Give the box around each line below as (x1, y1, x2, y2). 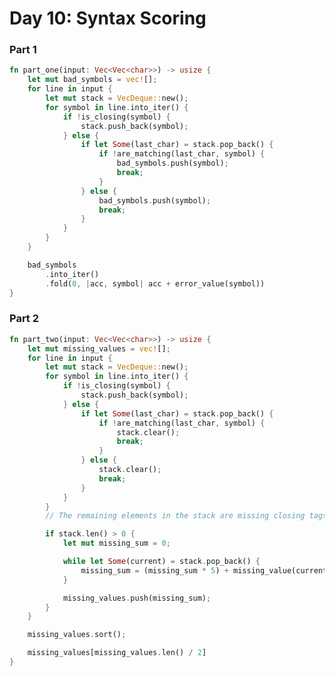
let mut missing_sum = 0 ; (62, 538, 171, 549)
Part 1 (9, 43, 37, 57)
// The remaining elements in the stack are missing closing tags (45, 511, 328, 521)
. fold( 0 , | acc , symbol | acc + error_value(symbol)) (45, 278, 266, 289)
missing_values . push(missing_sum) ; (62, 593, 212, 603)
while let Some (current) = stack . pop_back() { (62, 557, 261, 567)
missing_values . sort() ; (27, 630, 127, 640)
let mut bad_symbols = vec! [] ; (27, 75, 158, 85)
